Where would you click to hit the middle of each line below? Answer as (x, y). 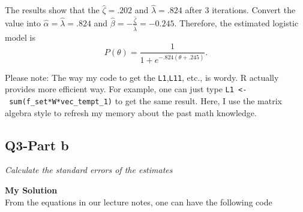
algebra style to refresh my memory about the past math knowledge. (131, 112)
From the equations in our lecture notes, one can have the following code (139, 202)
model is (20, 37)
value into (23, 22)
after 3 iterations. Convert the (240, 10)
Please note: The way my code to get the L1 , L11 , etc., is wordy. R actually (142, 77)
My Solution (31, 190)
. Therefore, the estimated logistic (236, 22)
